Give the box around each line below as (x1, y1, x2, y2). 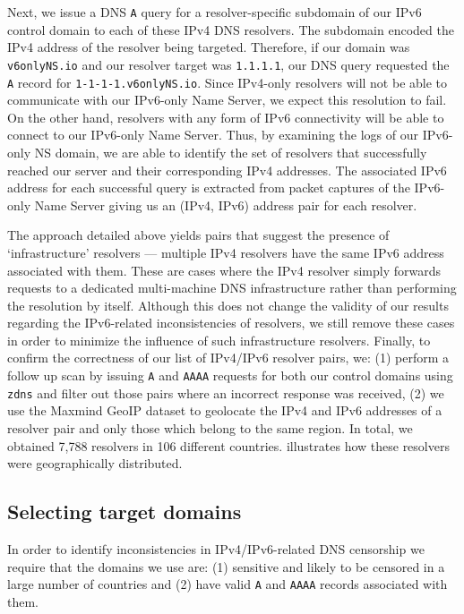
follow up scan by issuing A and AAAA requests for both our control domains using (7, 366, 453, 385)
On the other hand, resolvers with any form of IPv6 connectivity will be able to (7, 107, 444, 126)
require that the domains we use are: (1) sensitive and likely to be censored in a (7, 557, 445, 576)
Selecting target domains (7, 498, 242, 525)
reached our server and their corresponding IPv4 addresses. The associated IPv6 (7, 160, 447, 179)
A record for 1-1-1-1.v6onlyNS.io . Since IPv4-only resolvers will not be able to (7, 72, 448, 91)
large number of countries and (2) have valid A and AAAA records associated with (7, 575, 448, 593)
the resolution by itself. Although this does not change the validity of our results (7, 295, 449, 314)
